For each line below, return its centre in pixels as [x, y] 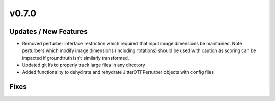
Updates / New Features [48, 31]
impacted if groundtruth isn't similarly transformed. [76, 58]
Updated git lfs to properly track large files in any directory [84, 65]
